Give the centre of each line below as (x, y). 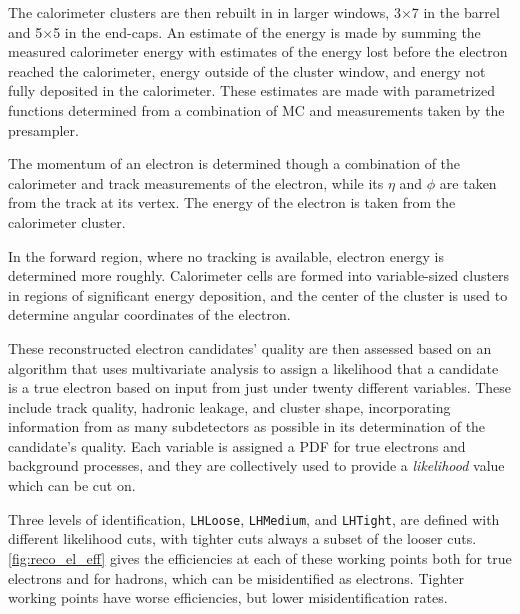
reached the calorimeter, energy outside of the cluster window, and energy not (247, 70)
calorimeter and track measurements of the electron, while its (196, 182)
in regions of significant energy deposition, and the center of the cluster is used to (258, 294)
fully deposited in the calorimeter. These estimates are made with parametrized (251, 90)
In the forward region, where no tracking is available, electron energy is (226, 255)
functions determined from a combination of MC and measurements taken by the (256, 109)
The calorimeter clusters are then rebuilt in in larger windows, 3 (204, 12)
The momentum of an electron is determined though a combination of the (234, 163)
